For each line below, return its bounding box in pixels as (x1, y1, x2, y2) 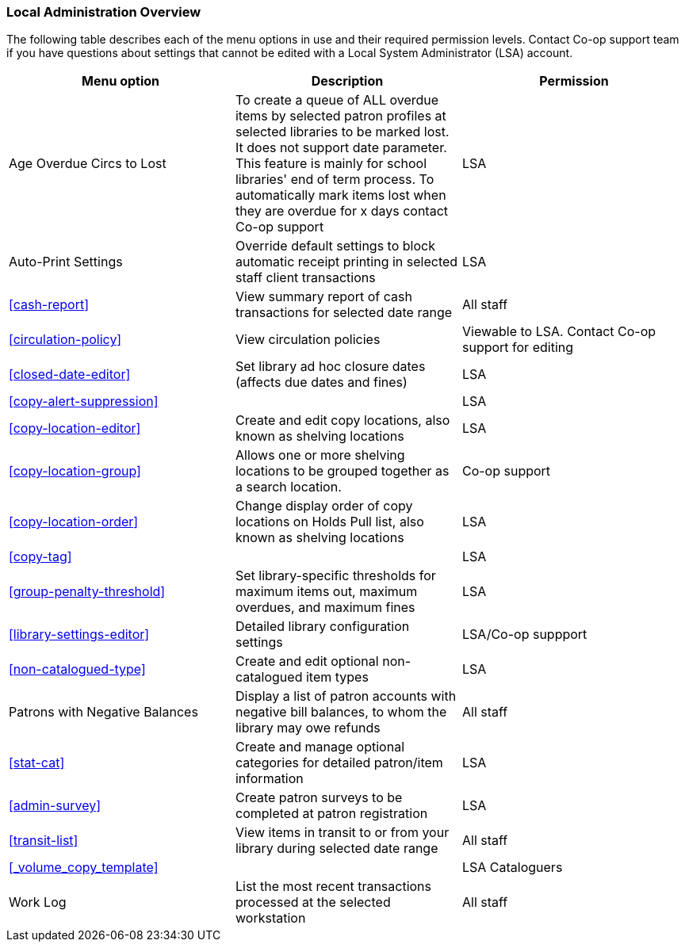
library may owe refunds (235, 720, 381, 736)
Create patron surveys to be (235, 789, 403, 806)
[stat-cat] (9, 755, 65, 771)
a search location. (235, 479, 342, 495)
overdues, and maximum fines (235, 599, 415, 616)
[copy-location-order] (9, 514, 139, 530)
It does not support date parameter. (235, 140, 447, 156)
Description (311, 73, 384, 90)
